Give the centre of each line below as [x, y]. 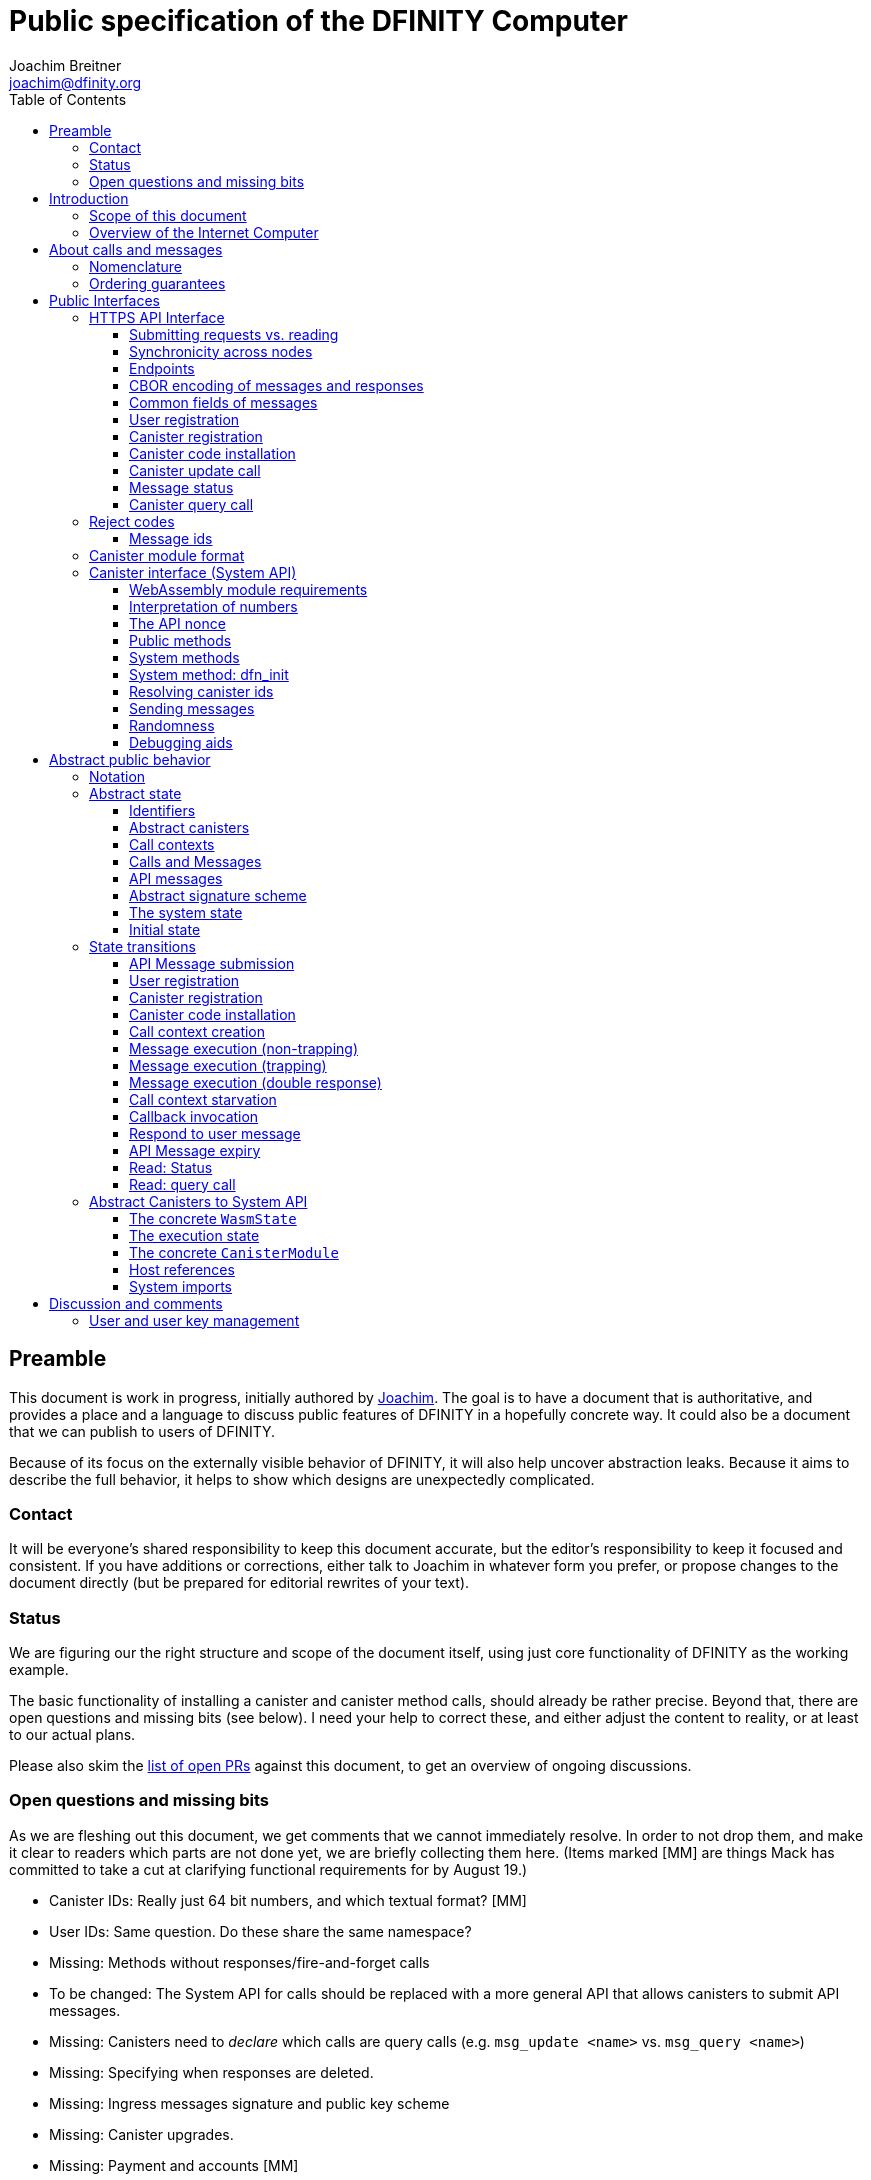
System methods [184, 657]
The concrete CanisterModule [234, 1252]
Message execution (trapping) [228, 1065]
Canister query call [191, 504]
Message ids [171, 538]
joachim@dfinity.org [75, 82]
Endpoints [162, 368]
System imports [180, 1286]
